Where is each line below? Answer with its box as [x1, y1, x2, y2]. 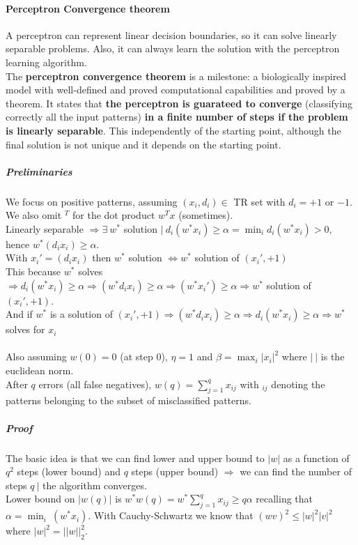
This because [6, 264, 61, 279]
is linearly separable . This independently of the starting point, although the [6, 123, 341, 137]
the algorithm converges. [42, 477, 147, 492]
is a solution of [49, 307, 113, 321]
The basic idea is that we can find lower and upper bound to [6, 450, 265, 465]
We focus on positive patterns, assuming [6, 194, 178, 208]
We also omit [6, 208, 62, 222]
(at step [120, 349, 153, 364]
